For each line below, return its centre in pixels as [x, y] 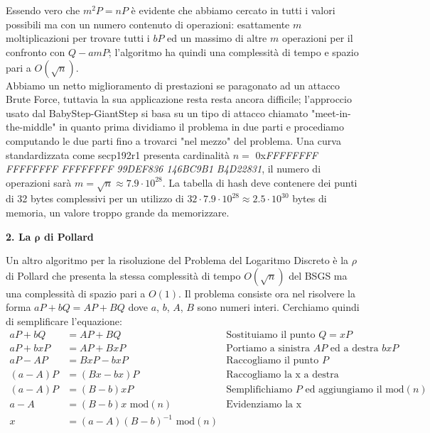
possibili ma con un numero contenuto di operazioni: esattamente [148, 24]
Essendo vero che [43, 10]
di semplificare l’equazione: [64, 321]
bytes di [310, 198]
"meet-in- [331, 113]
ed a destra [354, 348]
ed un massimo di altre [217, 38]
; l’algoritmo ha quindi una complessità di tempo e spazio [233, 51]
